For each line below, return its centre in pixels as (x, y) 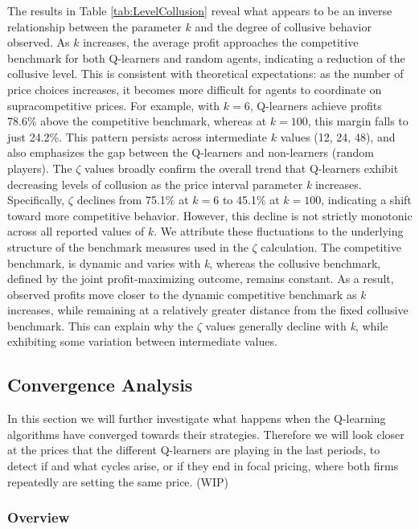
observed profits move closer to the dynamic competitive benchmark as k (187, 294)
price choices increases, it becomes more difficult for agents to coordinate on (195, 89)
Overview (39, 517)
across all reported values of (76, 231)
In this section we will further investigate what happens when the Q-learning (197, 418)
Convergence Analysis (100, 385)
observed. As (39, 42)
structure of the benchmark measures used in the (128, 246)
